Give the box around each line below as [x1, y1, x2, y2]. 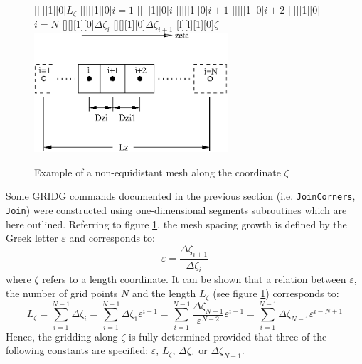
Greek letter [6, 230, 58, 245]
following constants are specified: [6, 343, 149, 358]
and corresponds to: [69, 230, 155, 245]
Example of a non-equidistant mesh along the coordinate [34, 164, 281, 179]
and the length [132, 286, 196, 301]
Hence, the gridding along [6, 328, 118, 343]
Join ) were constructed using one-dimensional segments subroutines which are [6, 202, 347, 217]
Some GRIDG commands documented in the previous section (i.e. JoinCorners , [6, 188, 356, 203]
